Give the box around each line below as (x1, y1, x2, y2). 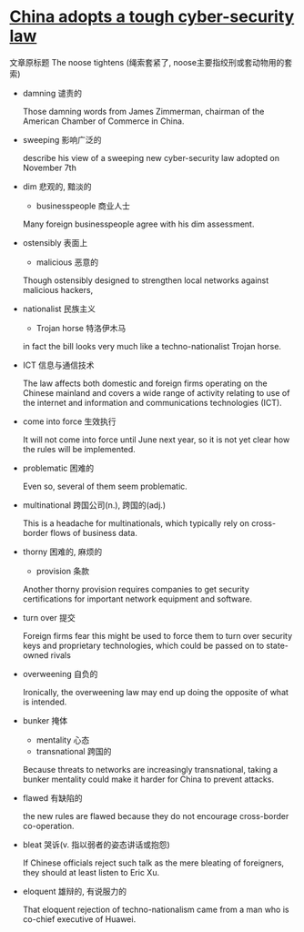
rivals (50, 649, 71, 661)
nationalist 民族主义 (22, 303, 96, 314)
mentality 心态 (35, 734, 90, 745)
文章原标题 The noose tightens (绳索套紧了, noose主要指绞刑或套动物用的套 (9, 56, 293, 67)
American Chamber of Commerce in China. (22, 116, 185, 127)
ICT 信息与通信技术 (22, 360, 95, 370)
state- (266, 640, 289, 651)
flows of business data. (49, 527, 138, 538)
